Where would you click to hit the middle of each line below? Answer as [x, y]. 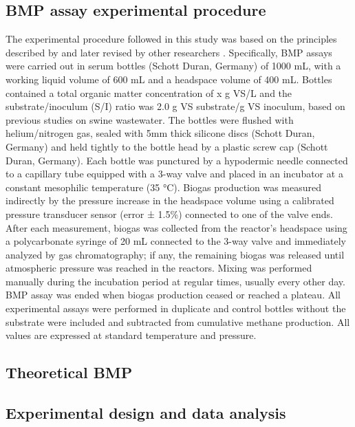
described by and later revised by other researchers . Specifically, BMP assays [169, 52]
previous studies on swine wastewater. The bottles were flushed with [150, 119]
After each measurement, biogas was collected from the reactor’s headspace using [176, 227]
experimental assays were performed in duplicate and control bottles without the [176, 308]
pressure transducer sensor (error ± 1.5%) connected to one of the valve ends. [169, 213]
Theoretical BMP [69, 372]
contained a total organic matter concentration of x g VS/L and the [149, 92]
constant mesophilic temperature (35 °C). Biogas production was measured [164, 187]
